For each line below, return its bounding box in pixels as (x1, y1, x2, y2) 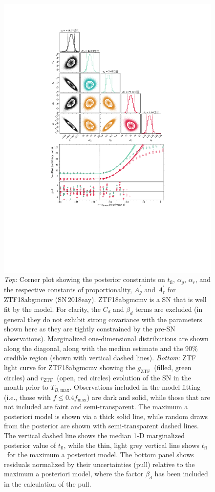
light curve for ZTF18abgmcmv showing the (4, 362, 135, 372)
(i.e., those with (4, 392, 51, 402)
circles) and (4, 372, 39, 382)
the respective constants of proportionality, (4, 284, 132, 294)
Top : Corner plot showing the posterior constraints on (4, 274, 165, 284)
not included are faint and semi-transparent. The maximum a (4, 401, 188, 412)
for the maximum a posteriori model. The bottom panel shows (7, 449, 194, 460)
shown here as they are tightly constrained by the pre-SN (4, 324, 175, 334)
